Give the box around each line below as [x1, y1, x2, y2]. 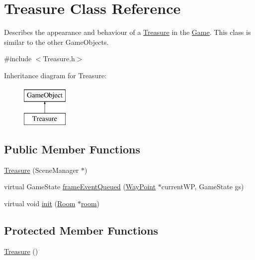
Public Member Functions [4, 141, 140, 157]
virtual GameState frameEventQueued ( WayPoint [4, 181, 156, 192]
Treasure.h [43, 53, 75, 64]
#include [4, 53, 32, 64]
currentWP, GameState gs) [161, 181, 244, 192]
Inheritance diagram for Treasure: [4, 70, 107, 80]
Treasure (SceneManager [4, 164, 79, 175]
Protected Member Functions [4, 223, 159, 238]
